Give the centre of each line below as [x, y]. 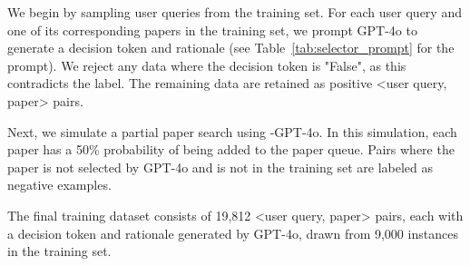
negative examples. [59, 185]
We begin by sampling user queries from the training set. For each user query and [235, 12]
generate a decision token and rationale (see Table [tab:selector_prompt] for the [231, 48]
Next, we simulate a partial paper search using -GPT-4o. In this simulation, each [232, 131]
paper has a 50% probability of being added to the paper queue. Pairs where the [231, 149]
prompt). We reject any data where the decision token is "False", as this [207, 65]
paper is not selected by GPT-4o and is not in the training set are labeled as [220, 167]
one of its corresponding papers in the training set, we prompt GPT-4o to [212, 30]
